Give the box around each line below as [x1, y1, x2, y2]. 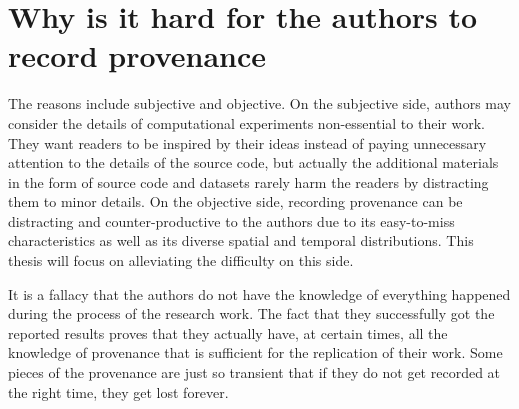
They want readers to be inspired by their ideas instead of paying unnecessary [8, 132, 487, 153]
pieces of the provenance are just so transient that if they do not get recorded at [8, 362, 501, 383]
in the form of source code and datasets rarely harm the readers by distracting [8, 171, 489, 192]
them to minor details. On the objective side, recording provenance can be [8, 191, 463, 212]
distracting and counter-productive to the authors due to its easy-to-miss [8, 210, 455, 231]
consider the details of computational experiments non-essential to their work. [8, 112, 485, 133]
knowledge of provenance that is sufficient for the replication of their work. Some [8, 342, 503, 363]
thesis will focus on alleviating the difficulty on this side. [8, 250, 354, 271]
